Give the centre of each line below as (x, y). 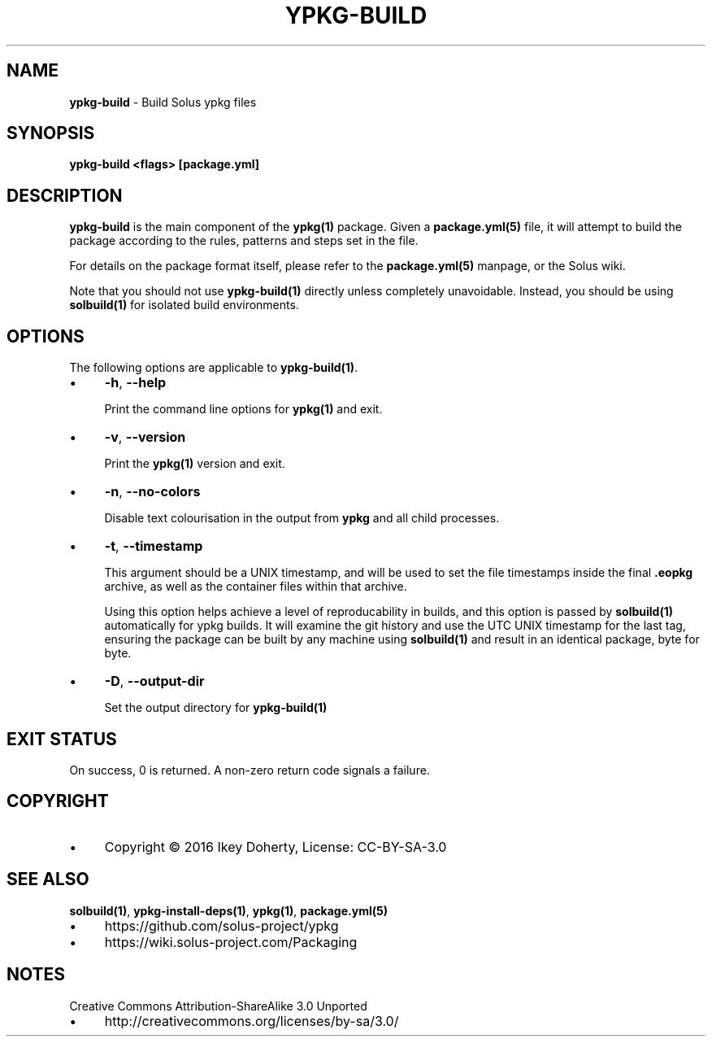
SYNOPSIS (51, 133)
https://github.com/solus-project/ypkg (221, 925)
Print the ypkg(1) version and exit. (195, 464)
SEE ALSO (48, 879)
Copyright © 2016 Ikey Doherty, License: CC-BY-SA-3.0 (276, 847)
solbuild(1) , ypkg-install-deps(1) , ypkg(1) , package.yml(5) (228, 910)
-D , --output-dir (154, 681)
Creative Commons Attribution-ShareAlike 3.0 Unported (218, 1006)
